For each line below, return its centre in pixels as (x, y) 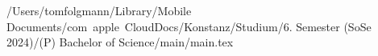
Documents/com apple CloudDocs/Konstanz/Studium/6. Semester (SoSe (189, 26)
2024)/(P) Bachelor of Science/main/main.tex (120, 42)
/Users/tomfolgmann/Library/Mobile (99, 10)
